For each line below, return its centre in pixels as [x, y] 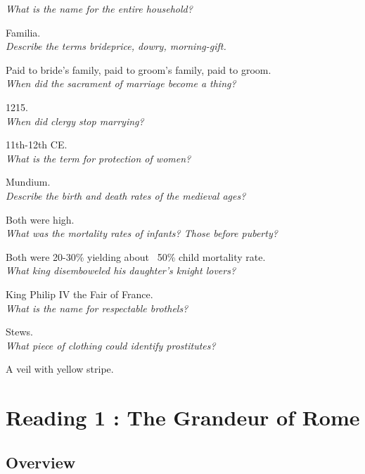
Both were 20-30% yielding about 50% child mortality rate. [136, 256]
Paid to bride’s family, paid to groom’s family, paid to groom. [139, 69]
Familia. [23, 32]
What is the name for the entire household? [99, 8]
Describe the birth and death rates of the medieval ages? [126, 195]
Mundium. [28, 182]
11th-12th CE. [37, 145]
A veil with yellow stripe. [60, 369]
